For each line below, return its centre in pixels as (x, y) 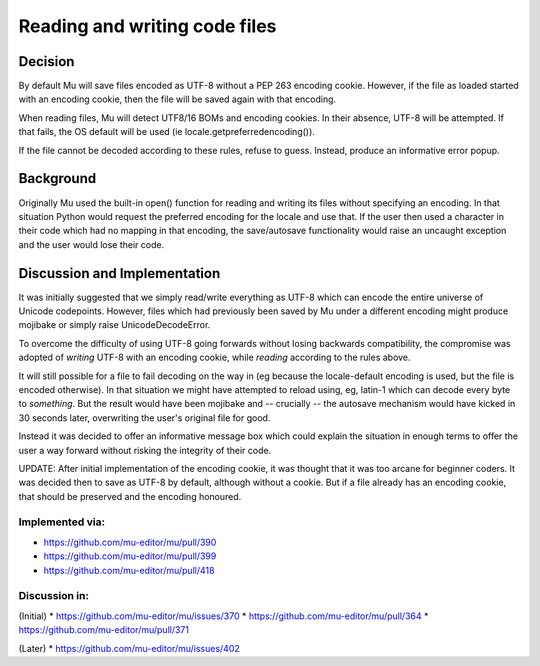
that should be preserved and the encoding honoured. (130, 496)
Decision (46, 61)
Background (57, 178)
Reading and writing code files (147, 26)
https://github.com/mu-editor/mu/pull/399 (130, 556)
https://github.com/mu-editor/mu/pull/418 (129, 570)
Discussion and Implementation (119, 273)
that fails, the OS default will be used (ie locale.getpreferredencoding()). (166, 132)
